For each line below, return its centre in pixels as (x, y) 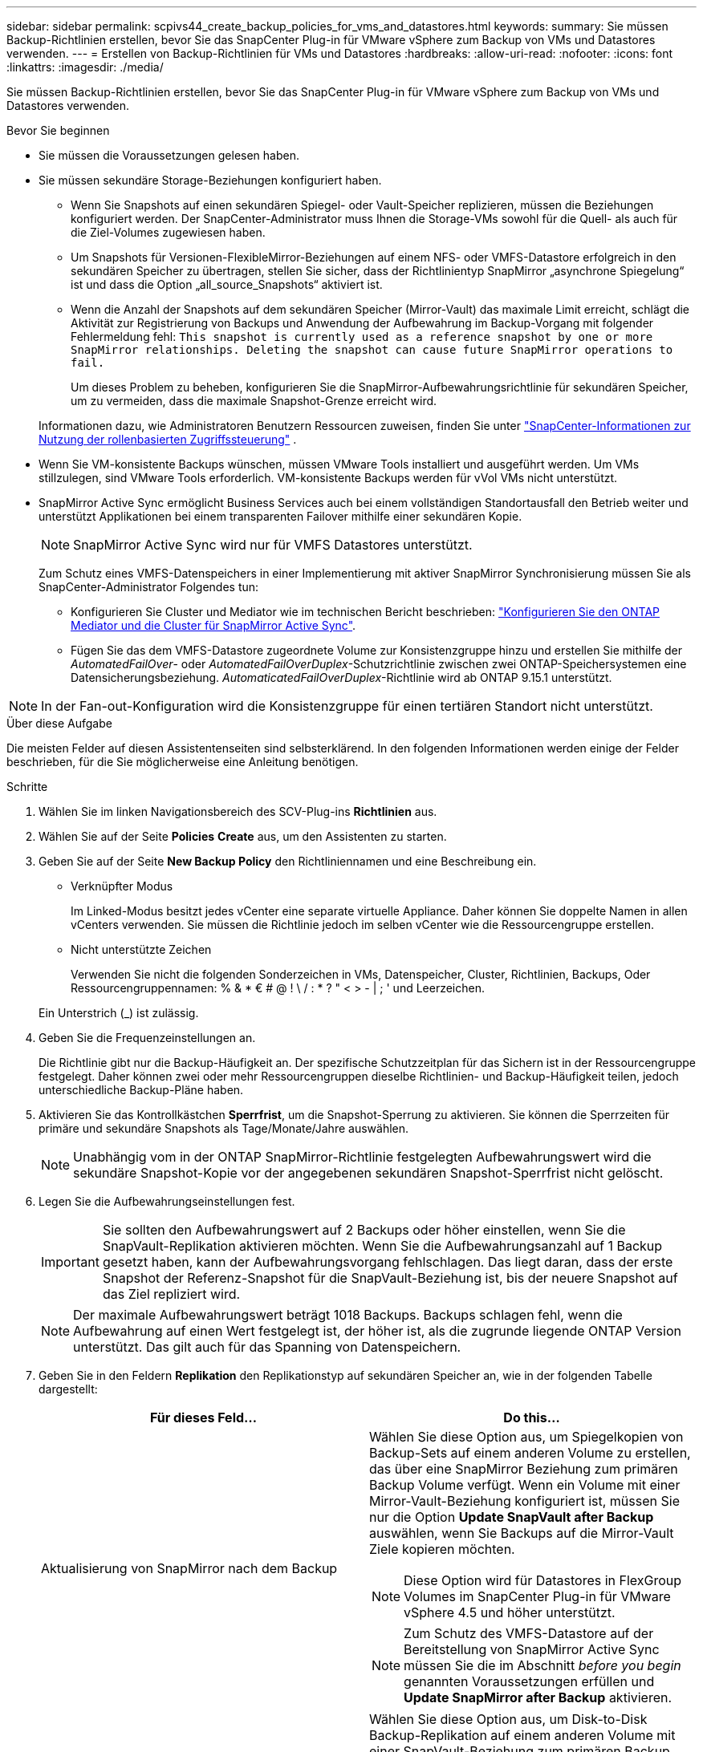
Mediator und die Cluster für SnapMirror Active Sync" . (213, 625)
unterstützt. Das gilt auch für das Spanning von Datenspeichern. (267, 1347)
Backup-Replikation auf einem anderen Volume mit (522, 1735)
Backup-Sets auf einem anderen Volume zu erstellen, (530, 1453)
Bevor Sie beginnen (58, 130)
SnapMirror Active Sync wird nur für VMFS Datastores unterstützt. (273, 545)
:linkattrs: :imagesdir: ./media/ (85, 67)
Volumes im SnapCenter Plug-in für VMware (537, 1596)
